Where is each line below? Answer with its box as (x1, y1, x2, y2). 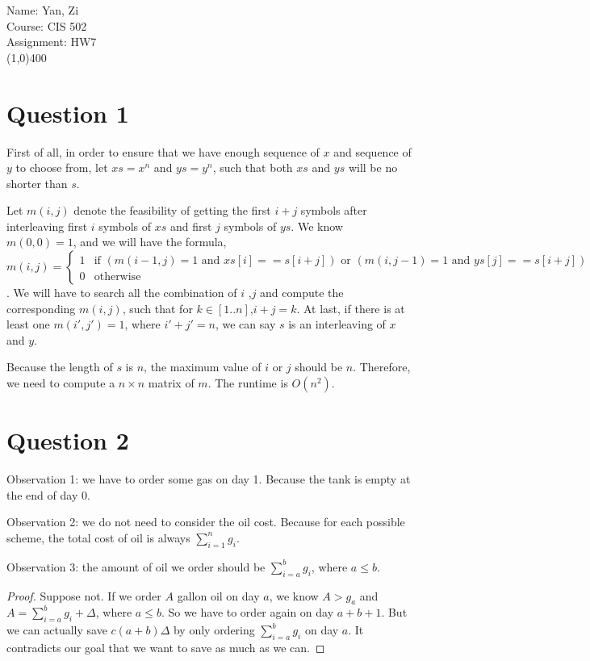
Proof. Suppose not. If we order (6, 587, 161, 604)
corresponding (6, 299, 76, 316)
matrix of (148, 374, 195, 391)
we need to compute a (6, 374, 115, 391)
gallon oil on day (177, 587, 260, 604)
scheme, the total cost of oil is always (6, 529, 190, 546)
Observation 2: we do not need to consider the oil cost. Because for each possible (6, 513, 405, 530)
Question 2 (6, 424, 129, 457)
